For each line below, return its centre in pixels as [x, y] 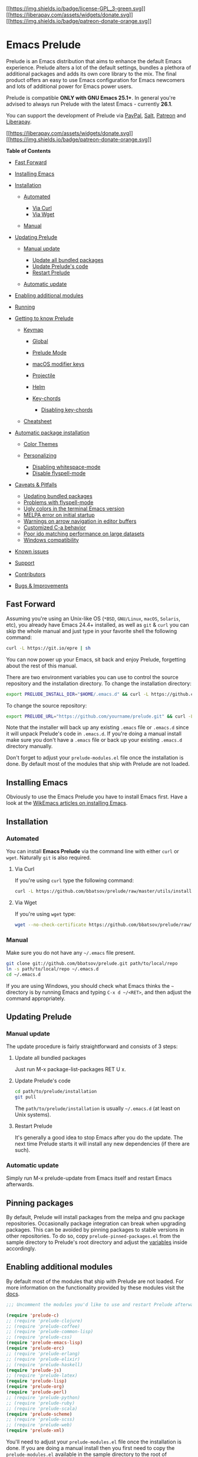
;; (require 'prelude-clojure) [44, 1321]
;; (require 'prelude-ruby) [41, 1403]
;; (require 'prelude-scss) [41, 1420]
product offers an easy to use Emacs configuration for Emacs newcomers [95, 80]
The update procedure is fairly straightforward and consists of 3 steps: [92, 1046]
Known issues [32, 551]
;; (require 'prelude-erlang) [43, 1354]
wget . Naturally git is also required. [49, 857]
